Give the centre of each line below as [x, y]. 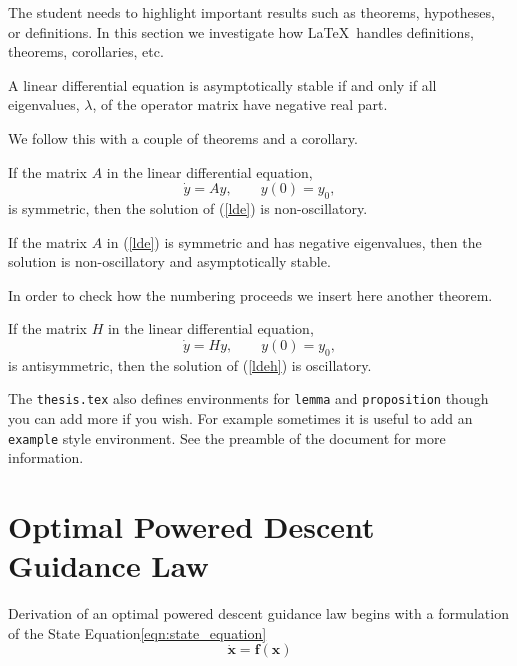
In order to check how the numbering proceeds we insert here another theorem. [250, 294]
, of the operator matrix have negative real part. [240, 104]
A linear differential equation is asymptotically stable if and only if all [222, 84]
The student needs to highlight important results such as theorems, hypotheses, [251, 12]
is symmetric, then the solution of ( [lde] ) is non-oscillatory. [188, 207]
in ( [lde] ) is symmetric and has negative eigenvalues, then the [294, 241]
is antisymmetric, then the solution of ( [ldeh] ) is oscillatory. [190, 364]
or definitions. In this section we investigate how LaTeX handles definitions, [241, 31]
